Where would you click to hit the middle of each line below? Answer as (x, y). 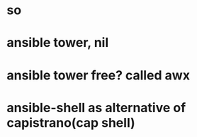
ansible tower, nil (58, 43)
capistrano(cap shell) (71, 122)
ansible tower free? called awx (98, 75)
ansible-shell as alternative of (96, 108)
